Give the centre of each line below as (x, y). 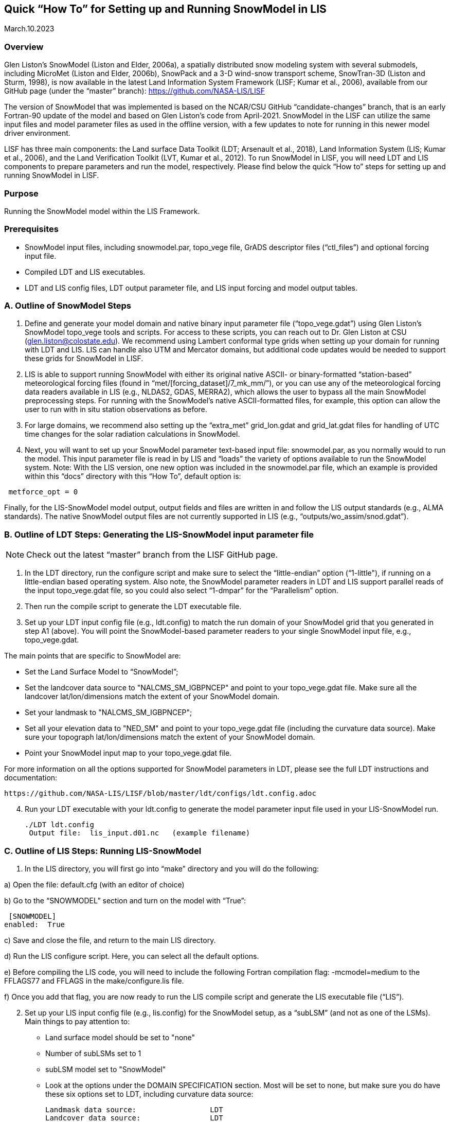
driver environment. (37, 133)
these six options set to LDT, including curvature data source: (149, 1094)
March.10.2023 (29, 29)
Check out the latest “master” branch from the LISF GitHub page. (152, 555)
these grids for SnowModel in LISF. (84, 359)
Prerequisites (31, 229)
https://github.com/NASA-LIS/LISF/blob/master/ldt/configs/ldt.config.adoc (160, 794)
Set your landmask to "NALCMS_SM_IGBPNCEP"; (109, 713)
